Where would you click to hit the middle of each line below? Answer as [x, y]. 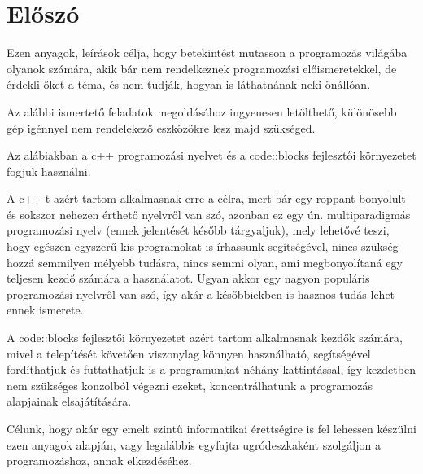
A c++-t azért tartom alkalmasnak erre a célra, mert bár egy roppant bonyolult [206, 198]
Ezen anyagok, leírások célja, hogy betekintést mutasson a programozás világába [207, 53]
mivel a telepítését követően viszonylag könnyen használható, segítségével [189, 353]
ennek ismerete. [45, 310]
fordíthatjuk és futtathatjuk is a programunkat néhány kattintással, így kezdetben [211, 369]
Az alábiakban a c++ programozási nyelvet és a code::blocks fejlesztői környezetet [211, 155]
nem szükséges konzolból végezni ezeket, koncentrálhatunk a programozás [190, 385]
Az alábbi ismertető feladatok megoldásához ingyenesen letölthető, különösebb [202, 111]
